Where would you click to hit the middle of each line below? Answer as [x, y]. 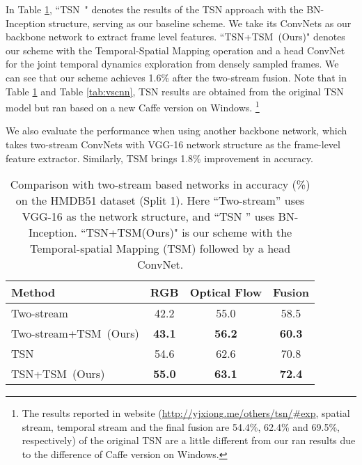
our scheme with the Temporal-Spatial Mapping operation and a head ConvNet [175, 50]
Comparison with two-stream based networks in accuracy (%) [160, 184]
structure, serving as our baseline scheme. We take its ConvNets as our [200, 23]
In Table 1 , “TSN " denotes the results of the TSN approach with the [155, 9]
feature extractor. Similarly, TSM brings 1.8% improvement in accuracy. [159, 158]
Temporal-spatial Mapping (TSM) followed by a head [160, 249]
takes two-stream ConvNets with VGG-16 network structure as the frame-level [173, 144]
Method [33, 292]
